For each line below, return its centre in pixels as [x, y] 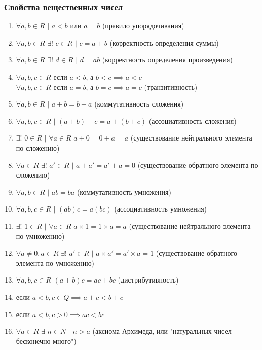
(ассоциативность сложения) [193, 120]
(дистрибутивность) [148, 280]
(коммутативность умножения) [124, 191]
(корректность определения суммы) [164, 42]
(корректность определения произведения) [167, 60]
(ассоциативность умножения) [161, 209]
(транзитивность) [171, 86]
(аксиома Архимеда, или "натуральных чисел [162, 331]
